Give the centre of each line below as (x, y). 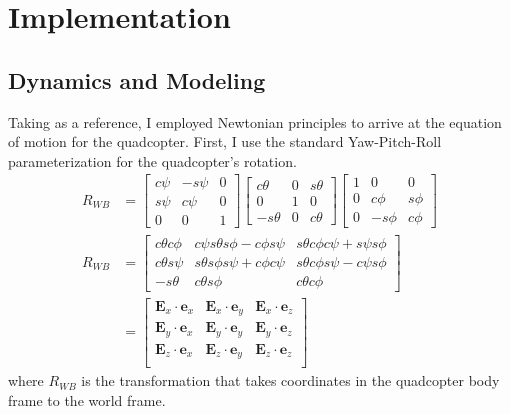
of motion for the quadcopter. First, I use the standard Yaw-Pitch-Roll (225, 141)
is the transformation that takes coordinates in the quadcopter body (290, 380)
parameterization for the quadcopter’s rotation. (152, 160)
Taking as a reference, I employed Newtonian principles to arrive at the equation (255, 121)
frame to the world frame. (87, 399)
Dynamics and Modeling (137, 79)
